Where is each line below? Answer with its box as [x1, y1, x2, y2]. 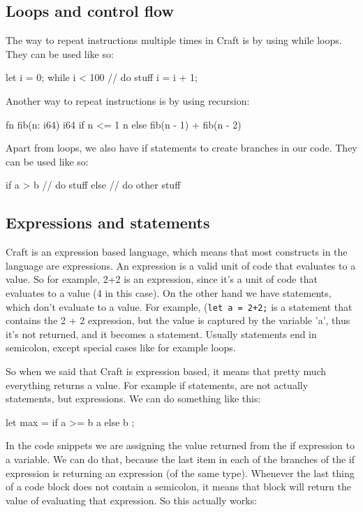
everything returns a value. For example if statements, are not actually [6, 377, 309, 392]
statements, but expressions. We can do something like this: [6, 391, 261, 406]
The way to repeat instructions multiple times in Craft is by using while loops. [6, 33, 342, 47]
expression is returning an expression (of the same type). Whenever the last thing [6, 465, 355, 480]
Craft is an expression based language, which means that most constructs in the [6, 244, 348, 259]
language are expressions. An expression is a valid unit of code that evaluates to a [6, 258, 356, 272]
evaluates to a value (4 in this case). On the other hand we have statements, [6, 285, 332, 300]
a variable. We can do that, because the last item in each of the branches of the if [6, 451, 355, 466]
